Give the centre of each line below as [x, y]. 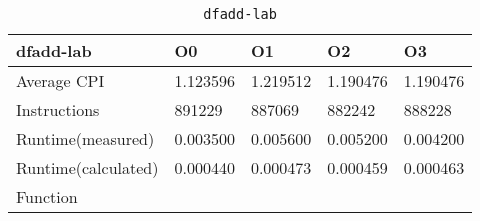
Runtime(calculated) [87, 167]
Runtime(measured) [85, 138]
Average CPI [60, 80]
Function [47, 196]
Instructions [58, 109]
